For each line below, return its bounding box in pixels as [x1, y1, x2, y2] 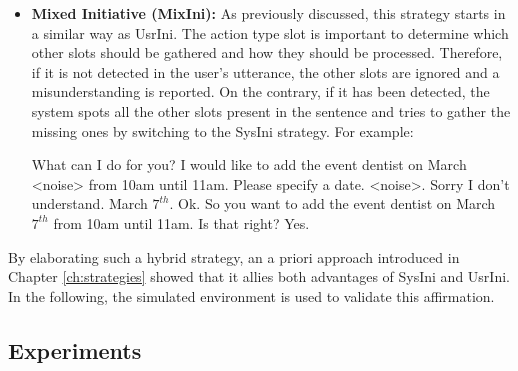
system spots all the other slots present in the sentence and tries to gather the [31, 100, 511, 121]
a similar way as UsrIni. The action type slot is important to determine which [31, 22, 509, 43]
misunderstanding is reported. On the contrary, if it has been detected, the [31, 81, 490, 102]
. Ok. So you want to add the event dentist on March [169, 193, 496, 214]
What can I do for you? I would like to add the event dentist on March [31, 154, 467, 175]
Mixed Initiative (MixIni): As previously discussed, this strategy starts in [31, 3, 506, 23]
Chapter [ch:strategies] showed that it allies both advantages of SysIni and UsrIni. [8, 266, 510, 287]
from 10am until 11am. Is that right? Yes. [53, 212, 310, 233]
